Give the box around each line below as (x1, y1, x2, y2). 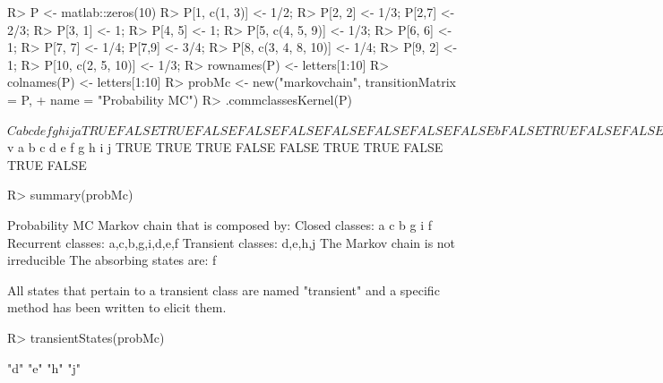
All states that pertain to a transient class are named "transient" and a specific (7, 280, 440, 299)
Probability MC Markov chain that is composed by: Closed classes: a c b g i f (7, 215, 432, 234)
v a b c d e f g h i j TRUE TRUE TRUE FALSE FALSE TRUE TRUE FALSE (7, 138, 443, 157)
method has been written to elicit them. (7, 298, 227, 317)
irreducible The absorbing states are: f (7, 251, 217, 269)
